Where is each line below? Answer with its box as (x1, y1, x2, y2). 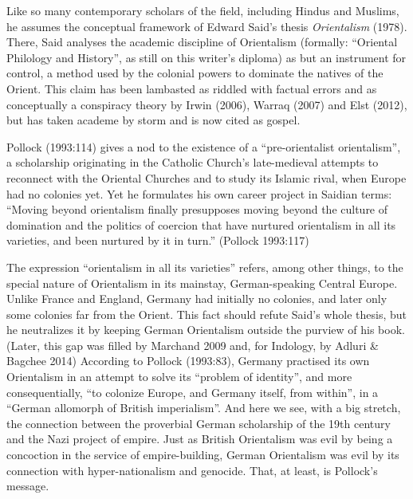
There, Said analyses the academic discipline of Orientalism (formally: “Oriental (6, 33, 398, 50)
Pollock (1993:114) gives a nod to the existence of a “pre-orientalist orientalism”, (6, 138, 401, 155)
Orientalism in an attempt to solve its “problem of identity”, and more (6, 368, 352, 385)
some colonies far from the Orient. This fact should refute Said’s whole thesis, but (6, 305, 407, 322)
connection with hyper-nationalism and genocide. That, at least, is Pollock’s (6, 462, 378, 478)
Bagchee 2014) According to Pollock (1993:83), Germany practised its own (6, 352, 370, 369)
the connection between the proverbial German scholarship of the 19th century (6, 415, 391, 431)
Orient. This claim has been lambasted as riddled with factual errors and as (6, 80, 377, 96)
